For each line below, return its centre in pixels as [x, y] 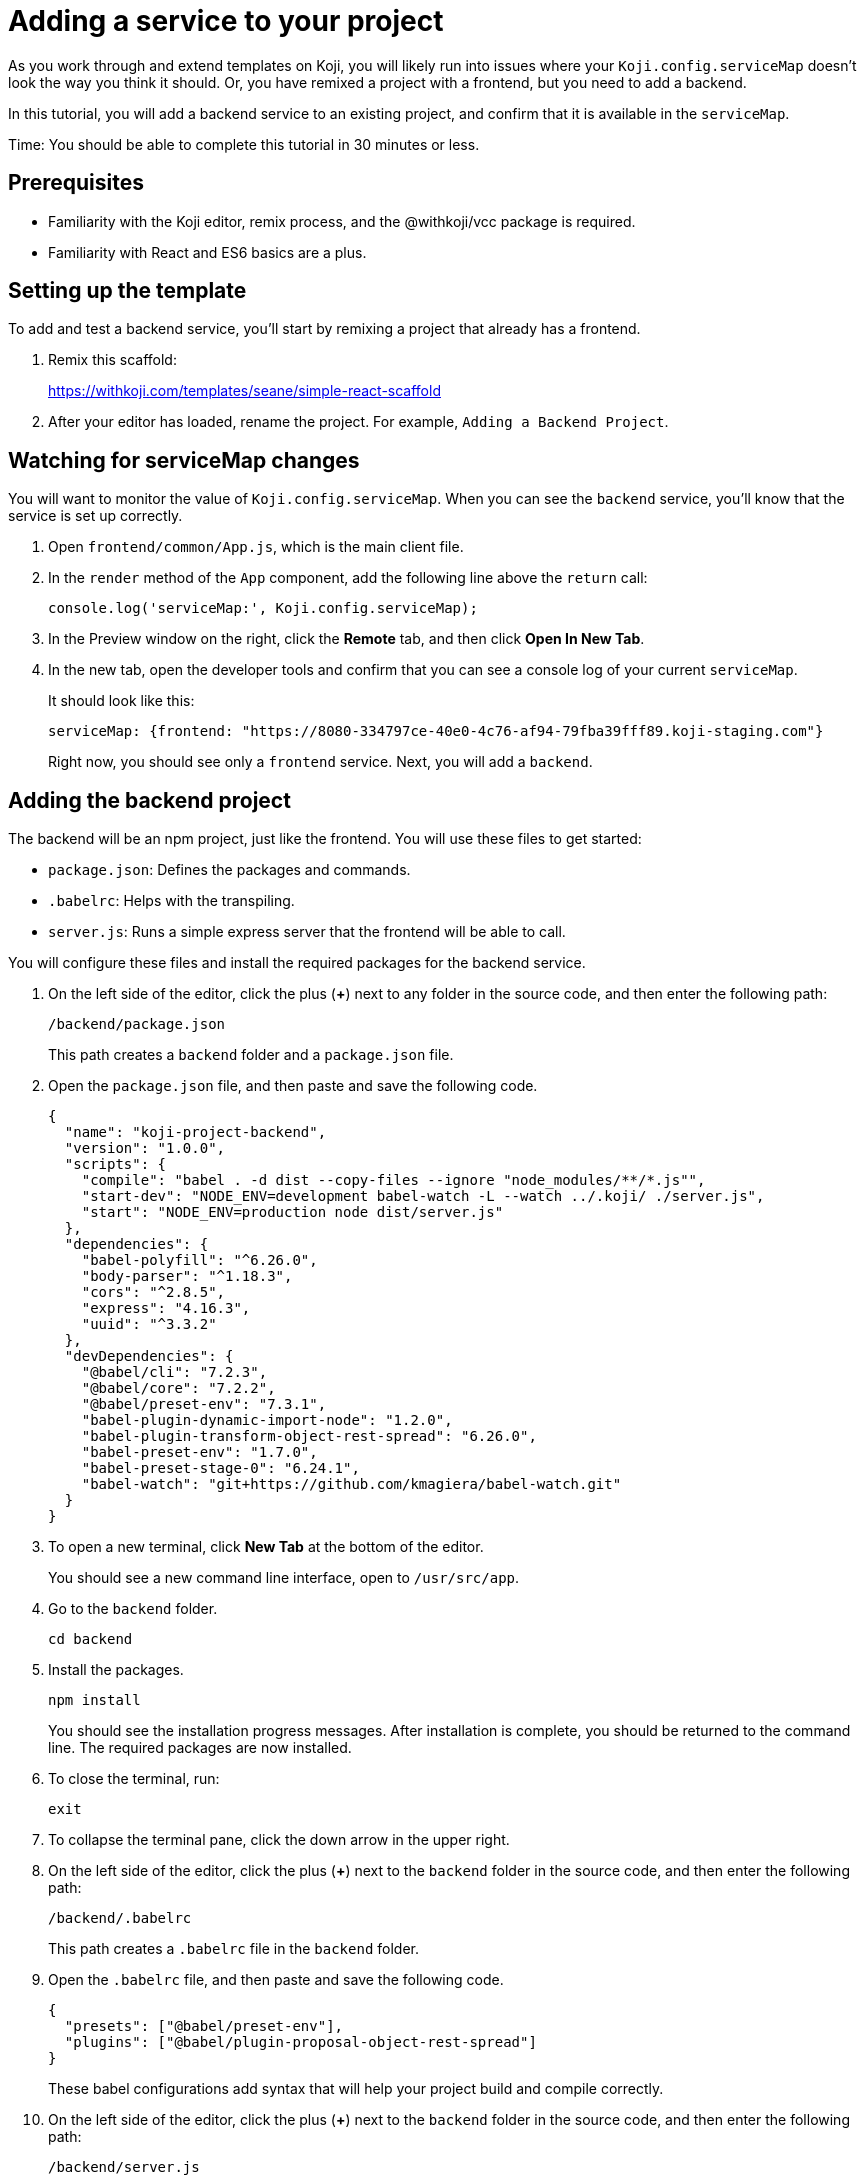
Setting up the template [127, 291]
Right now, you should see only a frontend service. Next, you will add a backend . [320, 762]
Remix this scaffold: [112, 360]
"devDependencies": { [149, 1356]
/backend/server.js [124, 2167]
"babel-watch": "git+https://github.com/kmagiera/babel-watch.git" [351, 1484]
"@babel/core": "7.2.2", [178, 1388]
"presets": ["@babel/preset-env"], [204, 2026]
